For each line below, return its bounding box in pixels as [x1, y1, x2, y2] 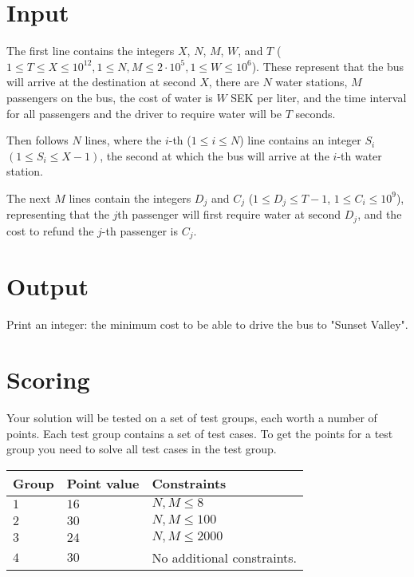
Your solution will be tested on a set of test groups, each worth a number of [6, 409, 377, 426]
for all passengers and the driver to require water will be [6, 105, 282, 121]
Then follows [6, 132, 69, 148]
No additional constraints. [152, 547, 298, 567]
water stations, [275, 73, 348, 90]
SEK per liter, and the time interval [231, 89, 407, 105]
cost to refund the [6, 222, 94, 239]
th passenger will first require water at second [117, 206, 341, 223]
